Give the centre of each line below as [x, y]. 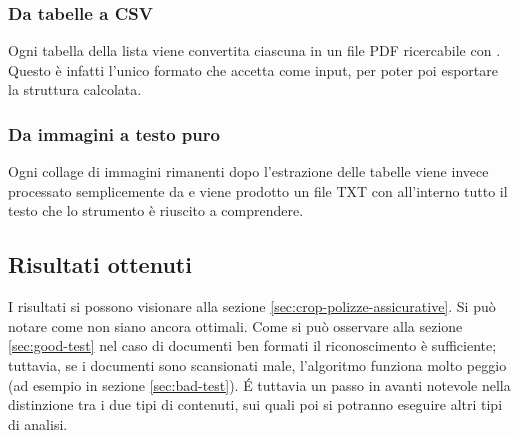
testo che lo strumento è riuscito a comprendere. [156, 210]
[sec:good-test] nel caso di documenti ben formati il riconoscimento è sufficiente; [252, 345]
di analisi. [38, 423]
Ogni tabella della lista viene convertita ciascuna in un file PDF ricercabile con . [254, 50]
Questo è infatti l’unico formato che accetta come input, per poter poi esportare [253, 69]
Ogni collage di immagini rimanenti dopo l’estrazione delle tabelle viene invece [248, 171]
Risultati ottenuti [100, 264]
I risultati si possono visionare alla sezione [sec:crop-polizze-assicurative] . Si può [252, 306]
